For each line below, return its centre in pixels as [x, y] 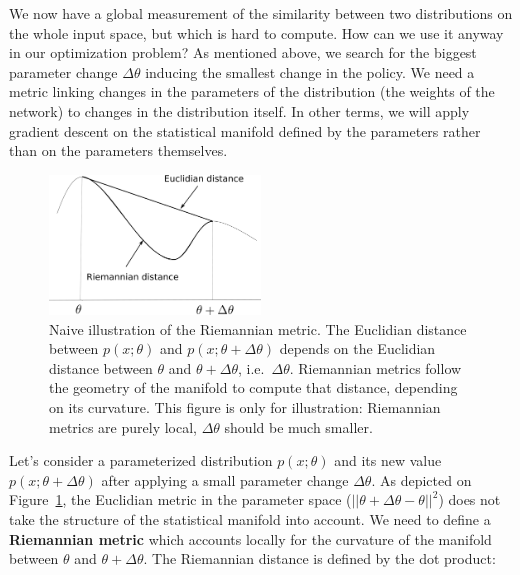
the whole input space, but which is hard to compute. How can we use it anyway [256, 32]
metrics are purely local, [123, 426]
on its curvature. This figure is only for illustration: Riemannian [245, 407]
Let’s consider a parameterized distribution [141, 460]
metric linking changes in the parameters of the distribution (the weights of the [252, 91]
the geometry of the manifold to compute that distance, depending [253, 387]
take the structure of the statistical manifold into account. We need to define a [250, 519]
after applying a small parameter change [225, 479]
